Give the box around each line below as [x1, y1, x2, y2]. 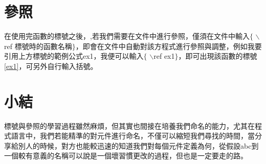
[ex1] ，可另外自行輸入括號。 [4, 60, 98, 71]
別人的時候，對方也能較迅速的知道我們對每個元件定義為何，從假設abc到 [18, 140, 259, 151]
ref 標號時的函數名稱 [4, 40, 72, 51]
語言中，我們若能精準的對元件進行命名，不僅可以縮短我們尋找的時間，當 [11, 130, 255, 141]
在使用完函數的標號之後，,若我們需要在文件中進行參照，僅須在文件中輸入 [4, 31, 250, 41]
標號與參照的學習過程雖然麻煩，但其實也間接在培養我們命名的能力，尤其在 [4, 120, 255, 131]
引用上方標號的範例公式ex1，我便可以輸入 [4, 51, 144, 61]
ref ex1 [153, 51, 175, 61]
